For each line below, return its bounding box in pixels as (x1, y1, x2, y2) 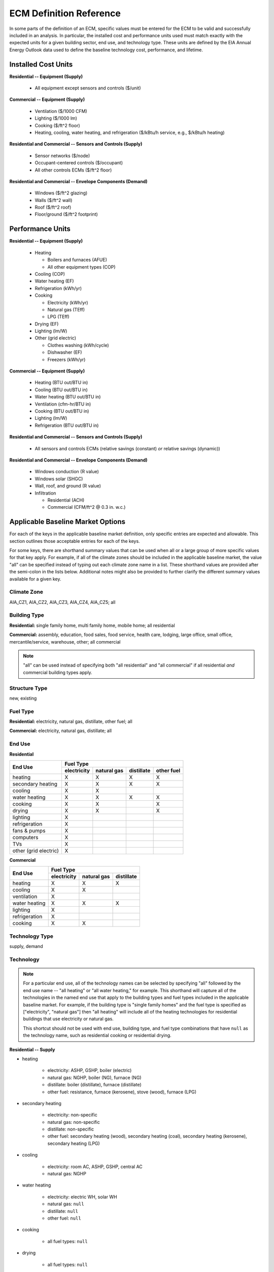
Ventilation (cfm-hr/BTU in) (35, 401, 91, 407)
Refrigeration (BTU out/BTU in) (35, 422, 99, 428)
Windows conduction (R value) (35, 469, 99, 475)
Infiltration (35, 490, 56, 496)
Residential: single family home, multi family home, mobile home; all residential (9, 622, 175, 628)
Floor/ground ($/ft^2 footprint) (35, 211, 98, 217)
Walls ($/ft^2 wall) (35, 197, 73, 203)
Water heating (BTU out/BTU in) (35, 394, 101, 400)
